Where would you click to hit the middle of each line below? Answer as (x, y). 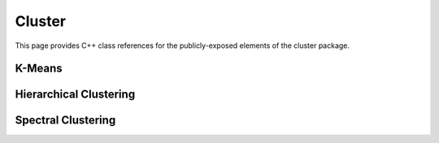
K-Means (39, 69)
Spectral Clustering (65, 121)
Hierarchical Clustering (75, 95)
